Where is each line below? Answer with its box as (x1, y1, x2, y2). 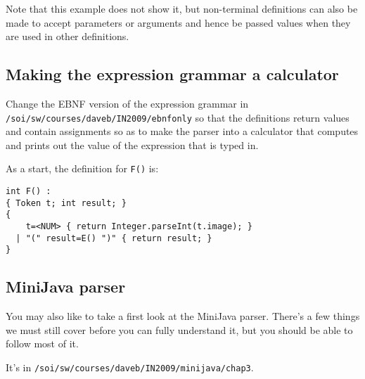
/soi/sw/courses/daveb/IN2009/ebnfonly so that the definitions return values (6, 110, 350, 124)
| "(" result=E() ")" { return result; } (15, 233, 212, 243)
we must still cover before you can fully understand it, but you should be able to (6, 322, 353, 337)
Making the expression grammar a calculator (6, 63, 339, 85)
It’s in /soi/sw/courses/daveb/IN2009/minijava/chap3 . (6, 360, 254, 374)
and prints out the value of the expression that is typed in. (6, 137, 259, 152)
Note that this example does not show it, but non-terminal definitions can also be (6, 1, 358, 15)
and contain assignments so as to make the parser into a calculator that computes (6, 124, 359, 139)
